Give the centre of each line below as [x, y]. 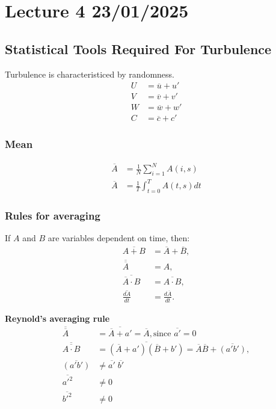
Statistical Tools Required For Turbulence [138, 48]
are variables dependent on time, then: [119, 238]
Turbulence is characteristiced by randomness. [90, 74]
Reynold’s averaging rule [57, 318]
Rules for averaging [53, 216]
